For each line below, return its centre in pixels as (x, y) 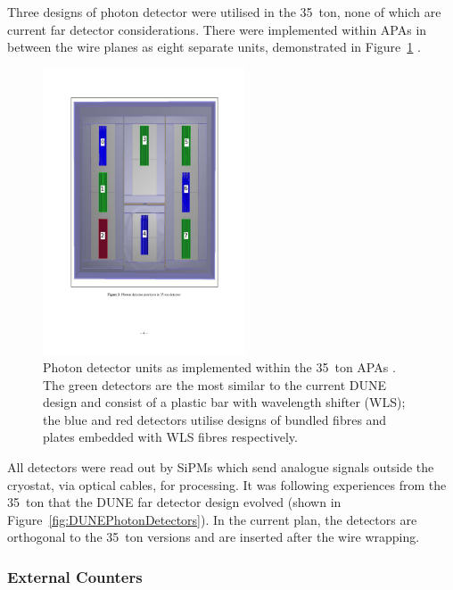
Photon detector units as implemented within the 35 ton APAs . (219, 367)
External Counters (75, 576)
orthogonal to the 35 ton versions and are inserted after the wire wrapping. (214, 537)
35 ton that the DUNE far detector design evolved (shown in (174, 502)
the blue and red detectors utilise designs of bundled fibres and (215, 419)
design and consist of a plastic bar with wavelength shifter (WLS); (224, 402)
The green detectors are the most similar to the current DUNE (215, 384)
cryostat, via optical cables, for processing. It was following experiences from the (227, 484)
